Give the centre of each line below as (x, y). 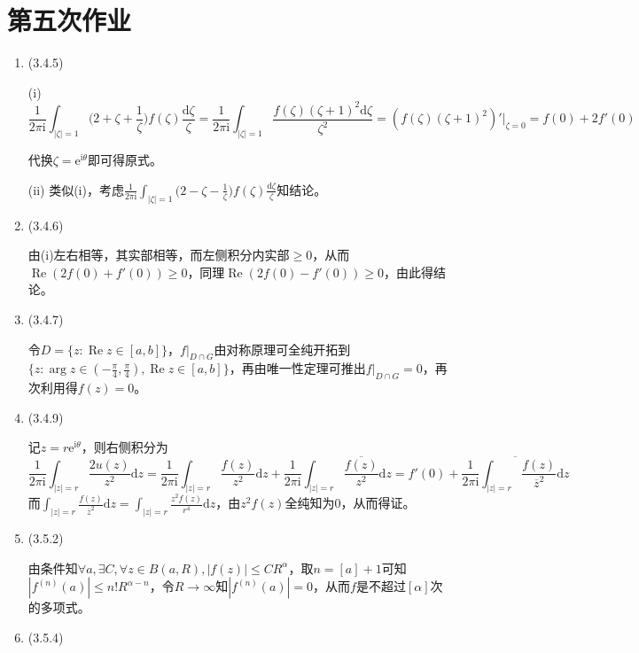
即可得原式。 (125, 160)
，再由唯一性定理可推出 (297, 368)
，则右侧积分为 (125, 447)
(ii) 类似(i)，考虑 (76, 189)
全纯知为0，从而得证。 (350, 503)
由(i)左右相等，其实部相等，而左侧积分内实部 (159, 255)
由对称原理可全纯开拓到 (282, 349)
